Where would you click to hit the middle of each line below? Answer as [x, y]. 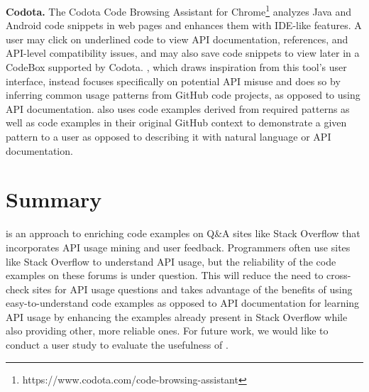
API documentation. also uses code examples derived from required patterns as [178, 108]
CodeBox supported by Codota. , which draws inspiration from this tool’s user [176, 67]
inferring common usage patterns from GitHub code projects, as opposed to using [183, 95]
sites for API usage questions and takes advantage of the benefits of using [192, 289]
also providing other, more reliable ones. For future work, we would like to [167, 331]
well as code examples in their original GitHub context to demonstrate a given [176, 123]
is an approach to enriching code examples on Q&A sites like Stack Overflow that [183, 233]
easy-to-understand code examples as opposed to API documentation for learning [183, 303]
